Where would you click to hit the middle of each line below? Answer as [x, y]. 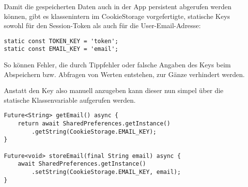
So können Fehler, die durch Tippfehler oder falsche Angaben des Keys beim [117, 65]
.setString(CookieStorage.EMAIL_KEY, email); [106, 172]
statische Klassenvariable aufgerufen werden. [70, 100]
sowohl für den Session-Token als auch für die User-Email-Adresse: [102, 25]
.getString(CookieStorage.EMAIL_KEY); [94, 132]
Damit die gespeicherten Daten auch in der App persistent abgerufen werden [118, 6]
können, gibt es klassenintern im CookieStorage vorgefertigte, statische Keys [117, 16]
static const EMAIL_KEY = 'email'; [61, 49]
